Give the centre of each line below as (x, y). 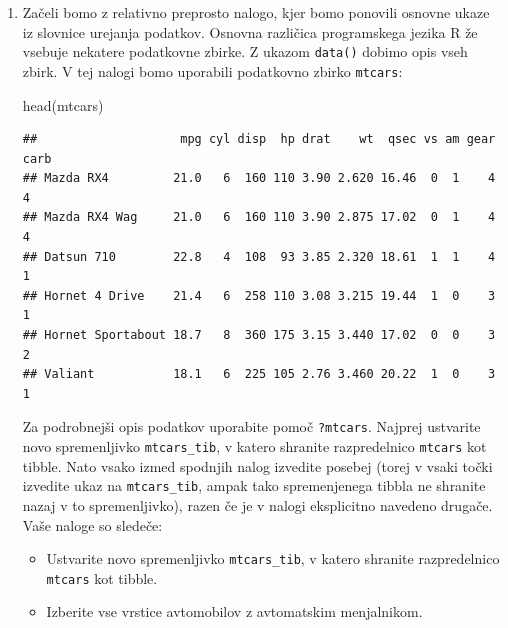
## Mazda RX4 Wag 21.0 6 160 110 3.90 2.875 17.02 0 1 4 (259, 217)
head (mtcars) (63, 104)
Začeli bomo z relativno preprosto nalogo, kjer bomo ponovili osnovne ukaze (256, 12)
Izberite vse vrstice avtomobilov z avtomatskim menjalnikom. (234, 611)
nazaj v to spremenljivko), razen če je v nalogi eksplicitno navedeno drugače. (257, 504)
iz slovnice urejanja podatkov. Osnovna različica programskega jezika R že (250, 31)
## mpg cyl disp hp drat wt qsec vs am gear (259, 139)
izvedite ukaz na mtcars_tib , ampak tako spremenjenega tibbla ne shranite (254, 485)
